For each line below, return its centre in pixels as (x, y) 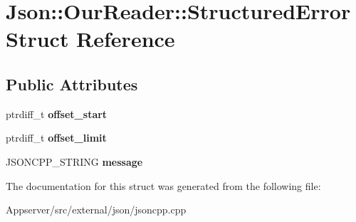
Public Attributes (72, 84)
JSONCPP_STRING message (74, 161)
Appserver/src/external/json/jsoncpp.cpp (96, 210)
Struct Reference (90, 39)
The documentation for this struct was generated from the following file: (163, 185)
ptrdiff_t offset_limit (56, 138)
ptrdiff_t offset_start (57, 113)
